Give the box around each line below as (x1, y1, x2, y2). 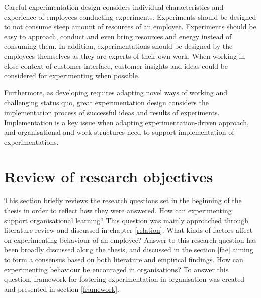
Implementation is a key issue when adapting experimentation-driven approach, (4, 117, 249, 127)
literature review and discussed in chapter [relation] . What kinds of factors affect (4, 225, 253, 235)
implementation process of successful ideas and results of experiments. (4, 107, 220, 117)
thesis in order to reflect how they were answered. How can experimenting (4, 205, 232, 216)
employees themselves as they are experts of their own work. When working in (4, 50, 245, 61)
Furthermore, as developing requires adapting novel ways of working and (4, 87, 228, 97)
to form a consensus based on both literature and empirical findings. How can (4, 254, 243, 264)
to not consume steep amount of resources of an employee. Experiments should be (4, 21, 256, 32)
